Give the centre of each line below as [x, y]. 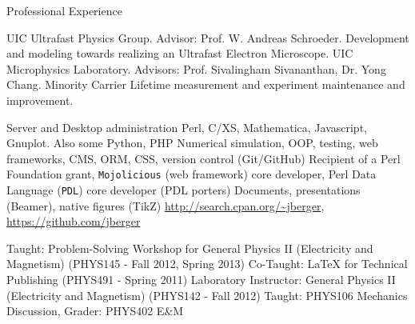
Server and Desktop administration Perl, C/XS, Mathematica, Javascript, [187, 127]
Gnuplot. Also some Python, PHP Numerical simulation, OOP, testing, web [192, 143]
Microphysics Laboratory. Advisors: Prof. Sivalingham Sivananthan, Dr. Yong [196, 68]
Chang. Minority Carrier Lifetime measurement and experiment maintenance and [206, 84]
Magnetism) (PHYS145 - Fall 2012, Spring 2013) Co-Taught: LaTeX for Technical [207, 264]
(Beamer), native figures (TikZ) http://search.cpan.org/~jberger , [166, 205]
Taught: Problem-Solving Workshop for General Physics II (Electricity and [190, 248]
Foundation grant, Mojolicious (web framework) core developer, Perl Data [192, 174]
